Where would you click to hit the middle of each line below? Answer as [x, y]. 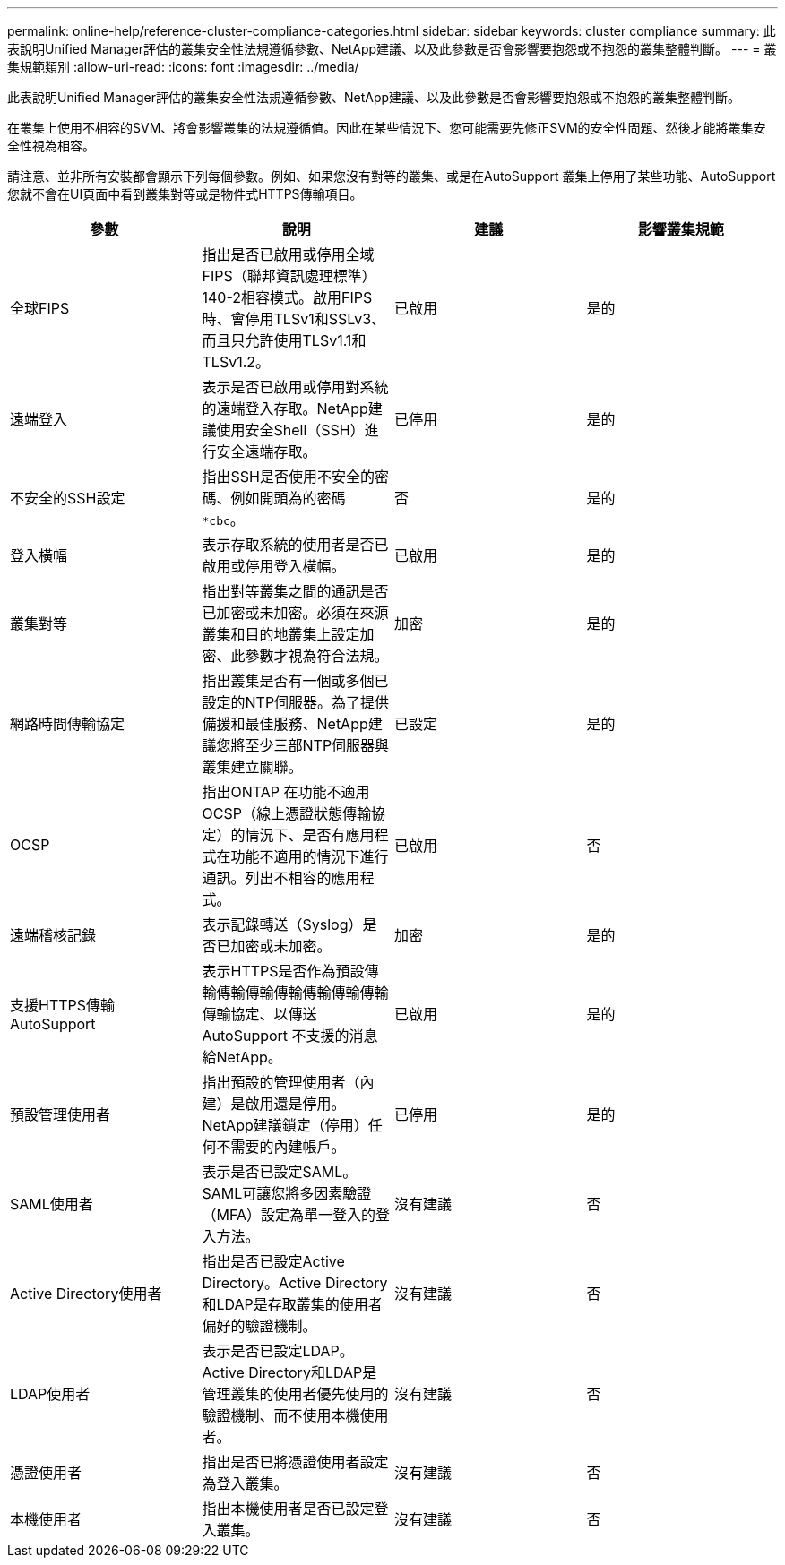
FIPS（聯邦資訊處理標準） [289, 276]
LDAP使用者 [50, 1394]
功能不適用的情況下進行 [310, 856]
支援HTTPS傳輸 [63, 1005]
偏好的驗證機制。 [259, 1326]
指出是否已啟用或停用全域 [288, 254]
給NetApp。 [242, 1057]
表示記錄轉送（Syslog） [282, 924]
